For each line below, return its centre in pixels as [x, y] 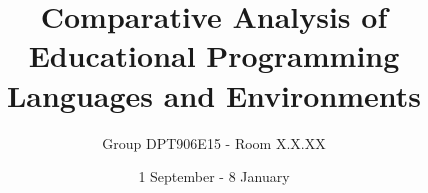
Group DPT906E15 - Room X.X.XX [214, 142]
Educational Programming [214, 55]
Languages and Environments [214, 94]
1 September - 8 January [214, 176]
